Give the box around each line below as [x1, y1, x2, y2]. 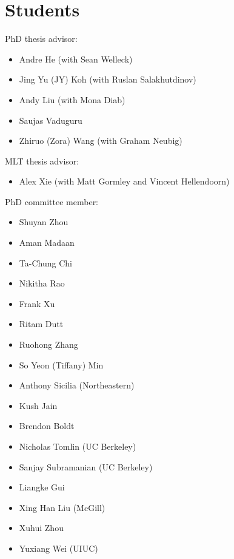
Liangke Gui [19, 481, 65, 493]
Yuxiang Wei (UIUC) [19, 541, 98, 554]
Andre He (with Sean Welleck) [19, 52, 133, 65]
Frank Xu [19, 297, 55, 310]
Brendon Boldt [19, 419, 75, 432]
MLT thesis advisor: [5, 154, 79, 167]
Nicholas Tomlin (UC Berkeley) [19, 440, 136, 452]
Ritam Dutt [19, 317, 64, 330]
